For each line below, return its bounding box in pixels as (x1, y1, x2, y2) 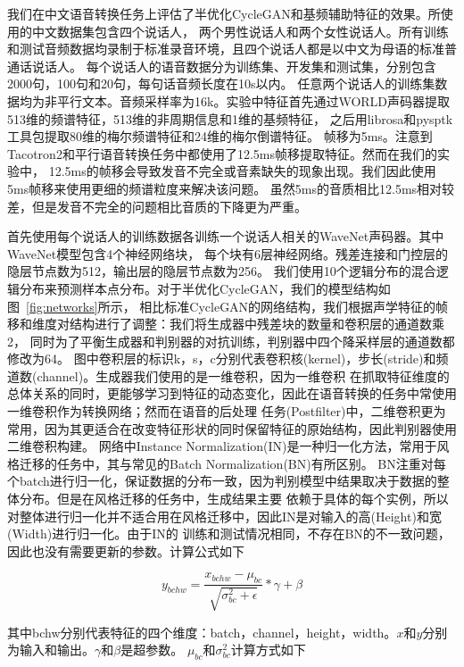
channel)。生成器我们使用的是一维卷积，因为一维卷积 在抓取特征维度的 (37, 366, 450, 385)
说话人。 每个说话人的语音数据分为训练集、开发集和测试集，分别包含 (31, 56, 436, 75)
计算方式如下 (230, 640, 306, 659)
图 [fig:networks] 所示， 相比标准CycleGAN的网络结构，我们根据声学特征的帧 (7, 296, 449, 315)
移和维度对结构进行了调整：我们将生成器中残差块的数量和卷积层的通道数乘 (7, 314, 444, 333)
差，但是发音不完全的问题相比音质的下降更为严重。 (7, 196, 307, 215)
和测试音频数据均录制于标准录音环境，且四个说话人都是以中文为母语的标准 (7, 39, 444, 58)
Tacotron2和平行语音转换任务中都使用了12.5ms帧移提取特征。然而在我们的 (7, 144, 437, 163)
